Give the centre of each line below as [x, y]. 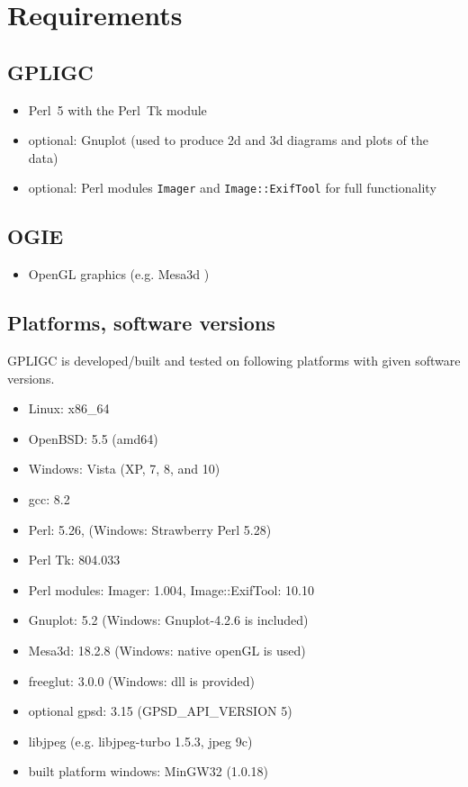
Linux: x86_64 [69, 408]
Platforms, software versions [141, 323]
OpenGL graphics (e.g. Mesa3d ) [119, 274]
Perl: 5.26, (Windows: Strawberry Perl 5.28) [150, 529]
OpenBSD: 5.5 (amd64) [93, 438]
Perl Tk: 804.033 [74, 560]
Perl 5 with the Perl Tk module [117, 109]
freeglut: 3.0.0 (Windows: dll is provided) [141, 680]
